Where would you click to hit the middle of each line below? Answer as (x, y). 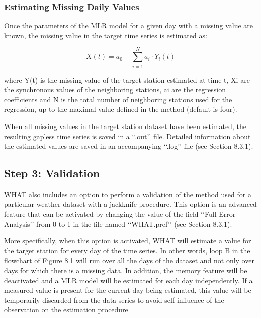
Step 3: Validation (52, 173)
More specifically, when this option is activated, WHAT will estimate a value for (128, 241)
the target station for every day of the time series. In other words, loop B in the (127, 250)
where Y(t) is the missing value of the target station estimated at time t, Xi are (127, 79)
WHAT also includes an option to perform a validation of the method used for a (128, 194)
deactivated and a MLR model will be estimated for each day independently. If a (128, 280)
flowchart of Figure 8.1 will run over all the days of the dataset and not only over (129, 260)
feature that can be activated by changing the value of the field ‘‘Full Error (120, 214)
